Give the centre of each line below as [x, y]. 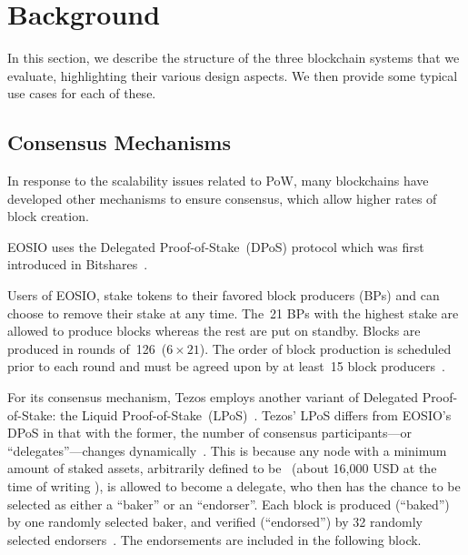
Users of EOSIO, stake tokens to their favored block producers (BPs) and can [224, 295]
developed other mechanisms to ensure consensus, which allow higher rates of [222, 198]
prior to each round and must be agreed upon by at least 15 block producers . [226, 366]
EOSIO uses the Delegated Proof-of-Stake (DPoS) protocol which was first [216, 246]
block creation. [48, 216]
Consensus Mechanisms [119, 142]
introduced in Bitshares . [78, 264]
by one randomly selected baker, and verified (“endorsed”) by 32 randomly [215, 522]
